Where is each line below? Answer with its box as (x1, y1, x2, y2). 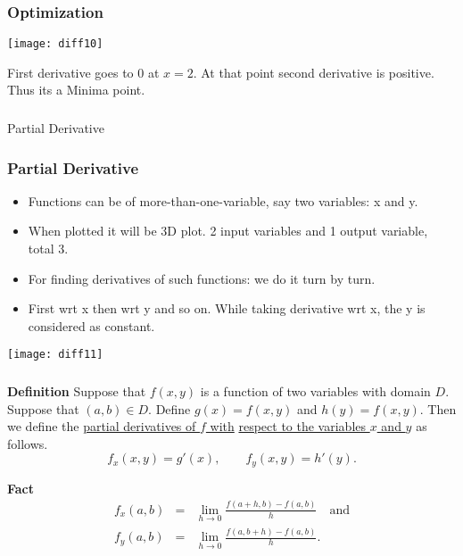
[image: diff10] (7, 37, 103, 51)
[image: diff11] (7, 348, 103, 361)
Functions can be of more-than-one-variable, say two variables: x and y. (28, 191, 418, 210)
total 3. (28, 238, 69, 257)
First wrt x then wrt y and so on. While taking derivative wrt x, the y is (28, 299, 426, 318)
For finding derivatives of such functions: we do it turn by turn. (28, 269, 376, 287)
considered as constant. (28, 316, 155, 335)
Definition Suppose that (7, 381, 146, 400)
